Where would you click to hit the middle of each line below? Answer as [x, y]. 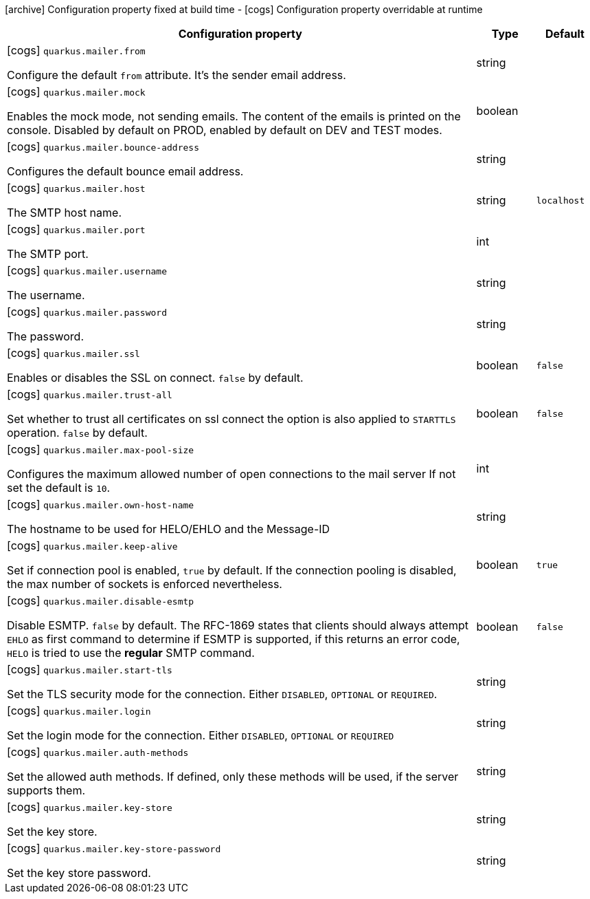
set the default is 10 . [59, 488]
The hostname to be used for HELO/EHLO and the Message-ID [169, 529]
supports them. [46, 790]
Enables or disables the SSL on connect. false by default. [155, 378]
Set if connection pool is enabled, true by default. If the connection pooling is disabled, [232, 570]
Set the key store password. [79, 873]
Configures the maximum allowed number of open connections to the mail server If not [231, 474]
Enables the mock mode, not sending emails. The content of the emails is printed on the [234, 116]
